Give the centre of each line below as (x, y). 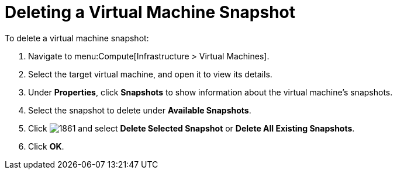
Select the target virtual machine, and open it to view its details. (150, 74)
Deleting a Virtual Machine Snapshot (150, 12)
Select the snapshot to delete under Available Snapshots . (140, 110)
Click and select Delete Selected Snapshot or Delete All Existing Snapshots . (191, 128)
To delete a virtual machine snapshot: (77, 38)
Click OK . (46, 146)
